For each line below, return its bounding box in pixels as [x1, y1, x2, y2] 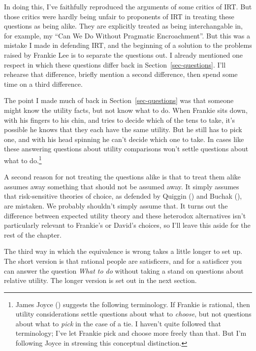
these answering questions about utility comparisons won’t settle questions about [4, 143, 249, 154]
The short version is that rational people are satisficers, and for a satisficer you [4, 255, 242, 266]
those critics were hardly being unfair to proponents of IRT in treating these [4, 11, 234, 21]
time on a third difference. [4, 78, 83, 89]
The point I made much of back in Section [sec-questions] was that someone [4, 95, 234, 105]
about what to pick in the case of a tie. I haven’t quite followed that [15, 318, 221, 328]
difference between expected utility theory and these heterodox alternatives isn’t [4, 210, 246, 220]
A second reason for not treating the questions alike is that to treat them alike [4, 172, 241, 182]
